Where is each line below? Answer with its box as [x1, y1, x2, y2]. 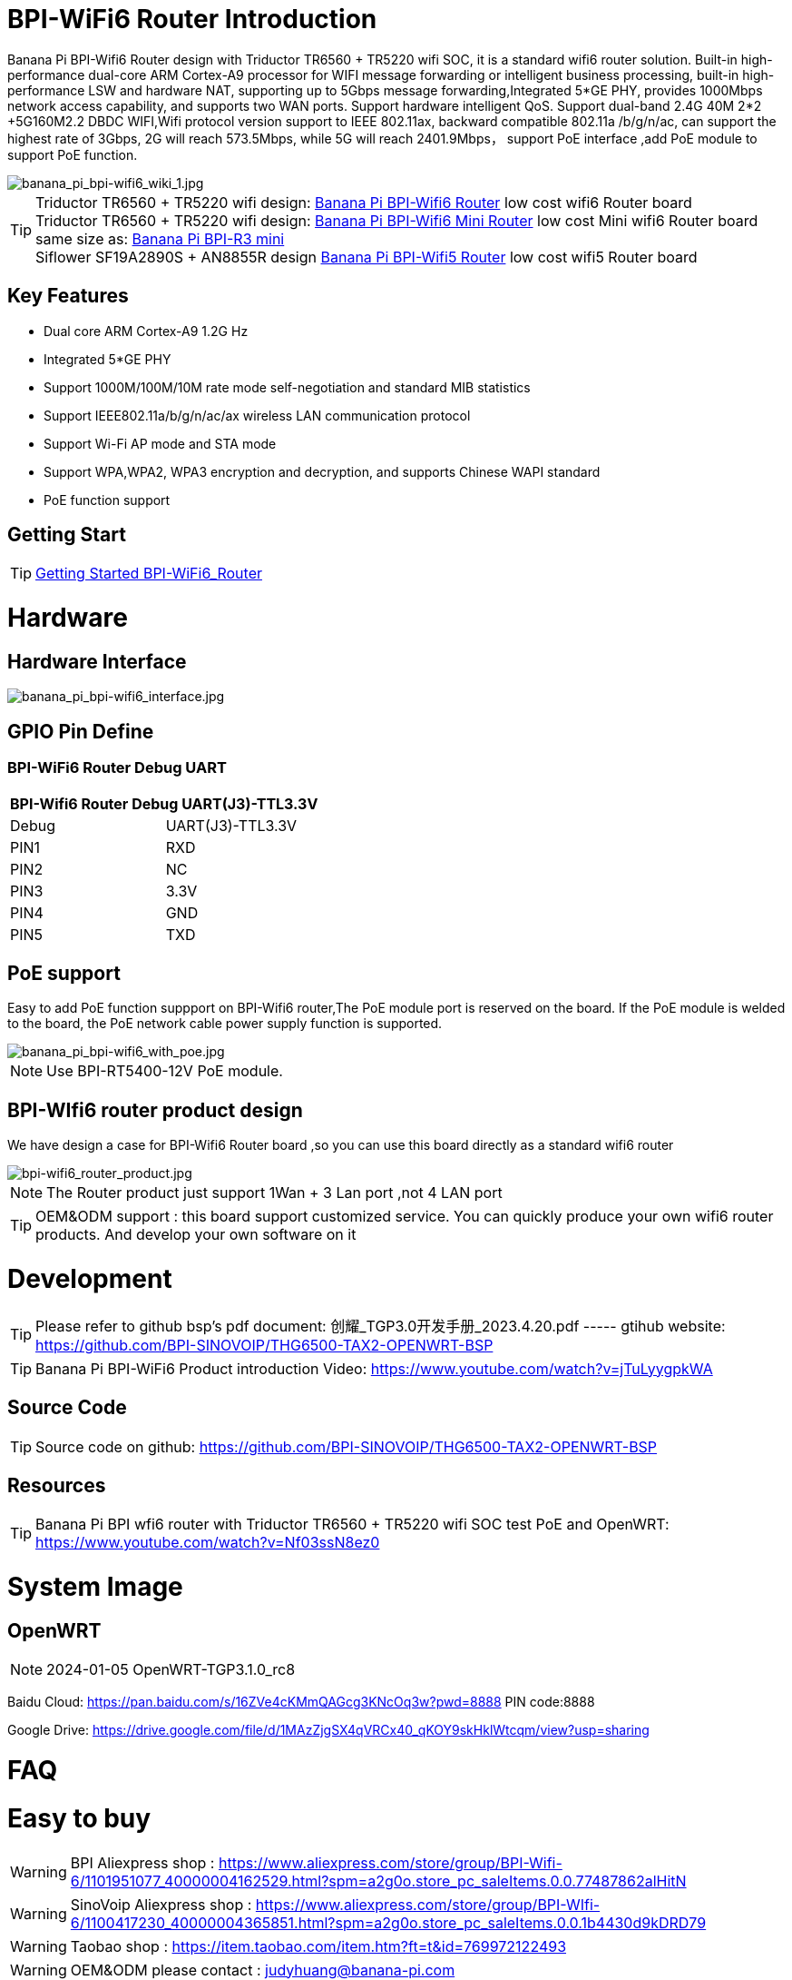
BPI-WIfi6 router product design [7, 1098, 303, 1122]
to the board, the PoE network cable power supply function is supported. [7, 1015, 443, 1032]
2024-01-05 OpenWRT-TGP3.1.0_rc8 [46, 1660, 296, 1679]
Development [7, 1263, 172, 1295]
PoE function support [44, 491, 171, 508]
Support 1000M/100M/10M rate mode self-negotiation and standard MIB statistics [44, 379, 531, 395]
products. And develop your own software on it [35, 1225, 357, 1244]
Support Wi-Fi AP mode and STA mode [44, 435, 277, 451]
